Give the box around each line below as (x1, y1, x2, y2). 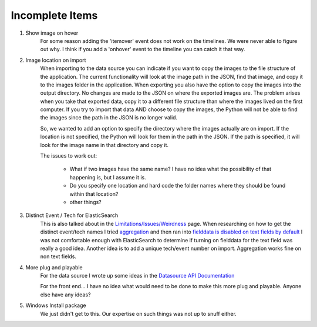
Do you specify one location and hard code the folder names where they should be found (69, 182, 286, 189)
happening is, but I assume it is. (69, 173, 146, 181)
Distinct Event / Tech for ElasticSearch (25, 212, 119, 219)
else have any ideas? (40, 291, 91, 298)
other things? (69, 198, 102, 205)
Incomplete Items (11, 9, 98, 22)
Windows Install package (25, 302, 86, 309)
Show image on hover (25, 29, 79, 36)
